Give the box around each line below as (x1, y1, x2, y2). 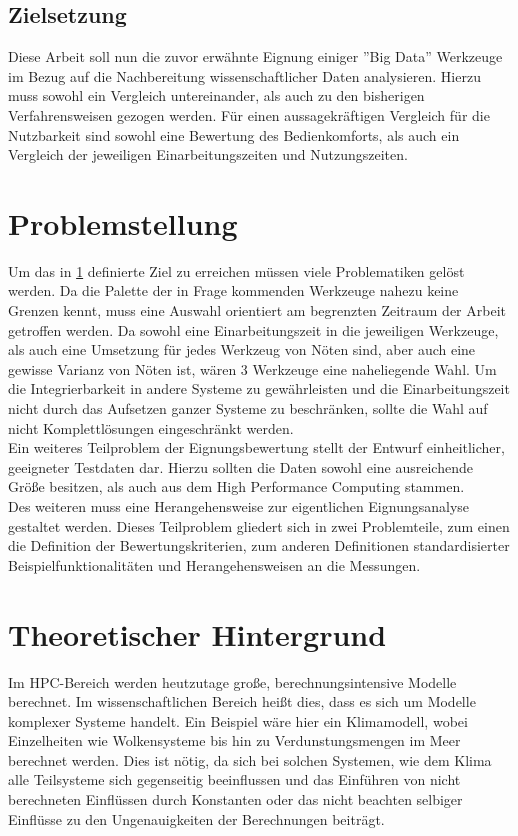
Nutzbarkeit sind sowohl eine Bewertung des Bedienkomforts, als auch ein (8, 124, 460, 145)
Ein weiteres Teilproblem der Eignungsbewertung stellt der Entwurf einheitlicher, (8, 437, 505, 458)
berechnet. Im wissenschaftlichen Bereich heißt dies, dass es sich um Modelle (8, 691, 476, 712)
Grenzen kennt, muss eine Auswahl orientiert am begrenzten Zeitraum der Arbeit (8, 300, 506, 321)
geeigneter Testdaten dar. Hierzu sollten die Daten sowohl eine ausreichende (8, 456, 473, 477)
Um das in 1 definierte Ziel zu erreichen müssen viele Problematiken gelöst (8, 260, 465, 281)
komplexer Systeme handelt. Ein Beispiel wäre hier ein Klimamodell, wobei (8, 710, 468, 731)
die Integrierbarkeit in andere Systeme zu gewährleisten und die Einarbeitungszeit (8, 378, 510, 399)
